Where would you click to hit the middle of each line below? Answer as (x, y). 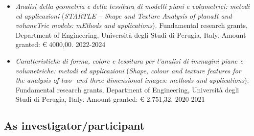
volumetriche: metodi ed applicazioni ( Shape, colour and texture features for (128, 70)
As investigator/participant (74, 125)
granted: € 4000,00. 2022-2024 (60, 44)
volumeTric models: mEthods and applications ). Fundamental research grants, (131, 25)
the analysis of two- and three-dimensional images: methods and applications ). (132, 80)
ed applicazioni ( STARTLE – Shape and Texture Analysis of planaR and (124, 15)
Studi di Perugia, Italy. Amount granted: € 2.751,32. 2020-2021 (110, 99)
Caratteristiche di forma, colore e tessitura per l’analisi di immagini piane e (129, 60)
